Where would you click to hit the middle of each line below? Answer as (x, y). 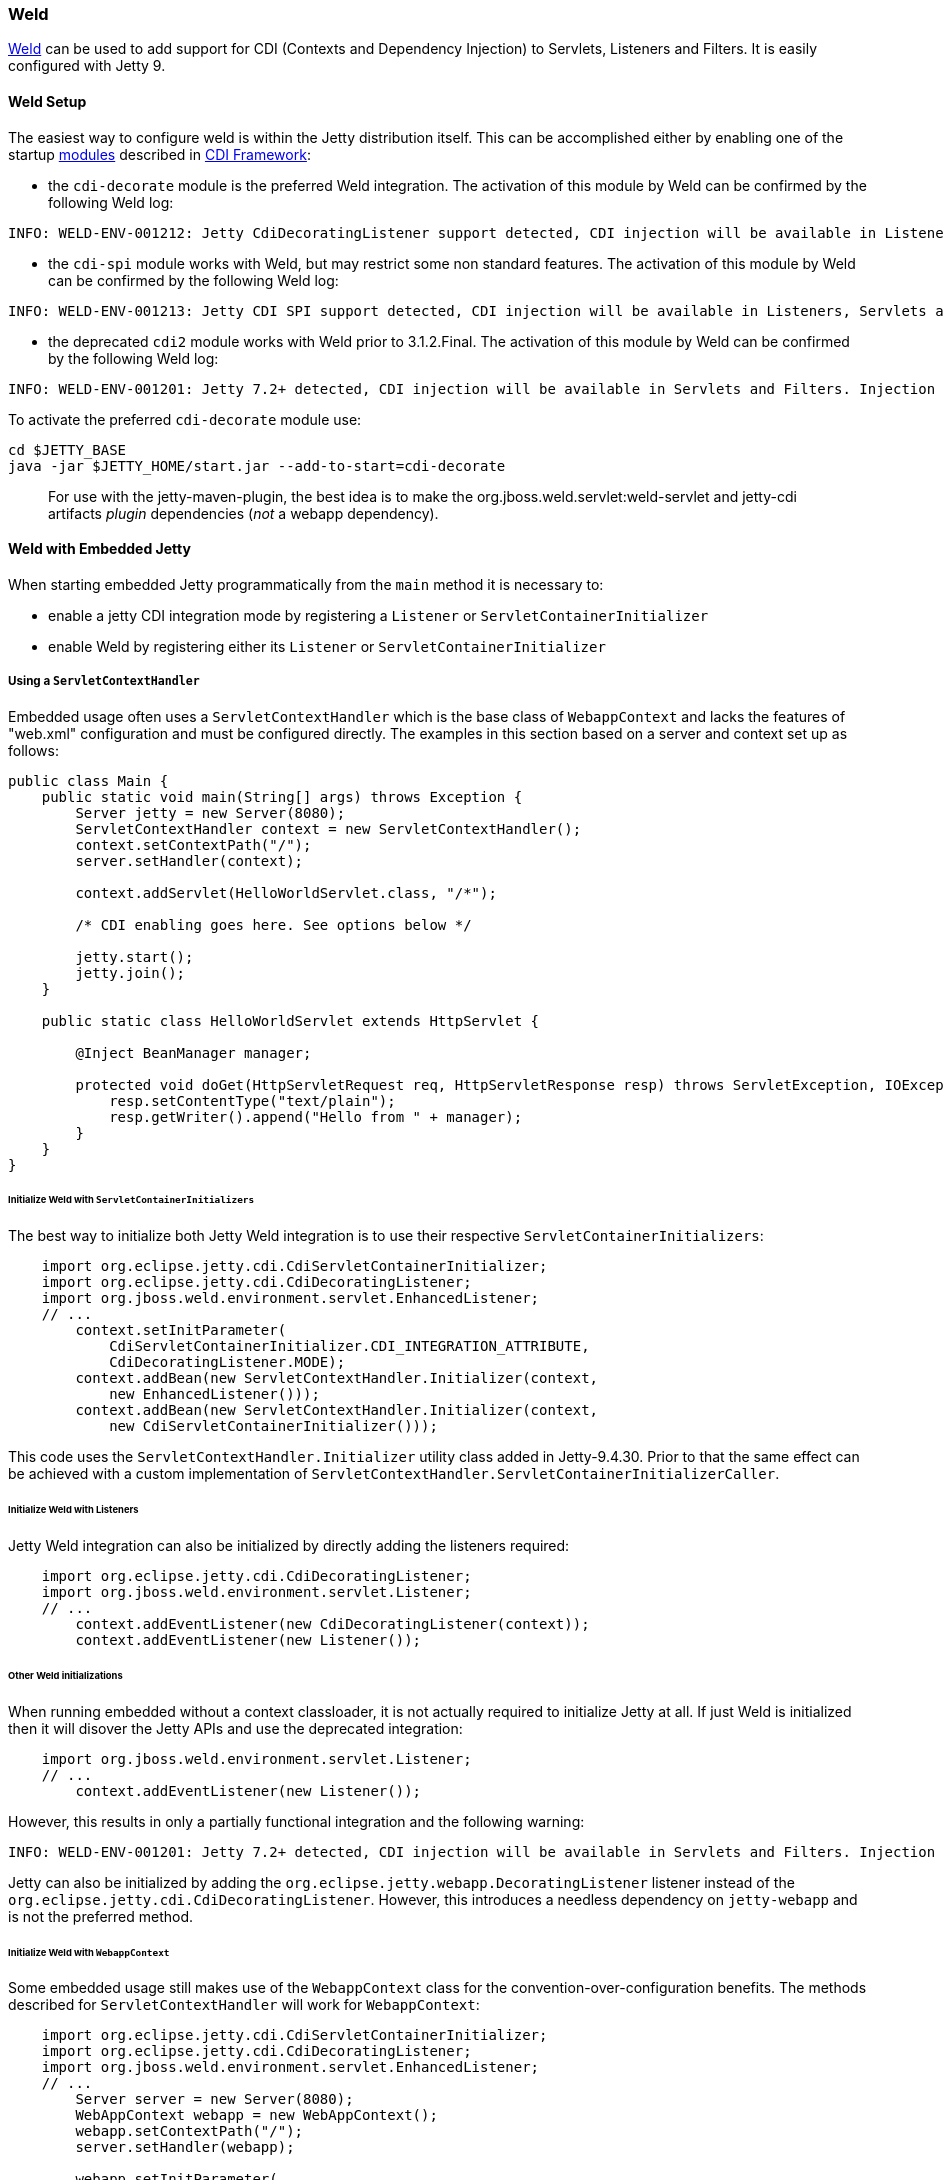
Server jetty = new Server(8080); (210, 812)
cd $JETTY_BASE (67, 449)
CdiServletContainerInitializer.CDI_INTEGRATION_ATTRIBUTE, (349, 1346)
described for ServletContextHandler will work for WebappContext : (244, 2005)
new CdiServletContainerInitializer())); (273, 1426)
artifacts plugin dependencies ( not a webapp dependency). (243, 513)
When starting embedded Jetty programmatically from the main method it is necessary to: (306, 584)
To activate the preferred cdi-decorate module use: (185, 419)
